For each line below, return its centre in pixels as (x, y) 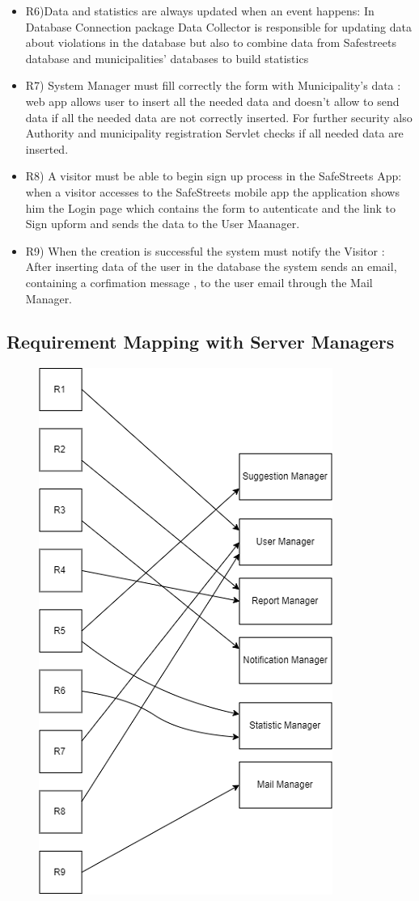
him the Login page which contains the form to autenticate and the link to (211, 207)
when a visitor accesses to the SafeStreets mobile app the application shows (212, 191)
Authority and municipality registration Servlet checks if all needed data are (214, 133)
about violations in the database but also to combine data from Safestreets (211, 42)
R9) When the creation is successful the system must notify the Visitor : (205, 250)
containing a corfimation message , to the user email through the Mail (199, 282)
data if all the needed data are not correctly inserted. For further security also (219, 117)
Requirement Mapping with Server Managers (201, 342)
